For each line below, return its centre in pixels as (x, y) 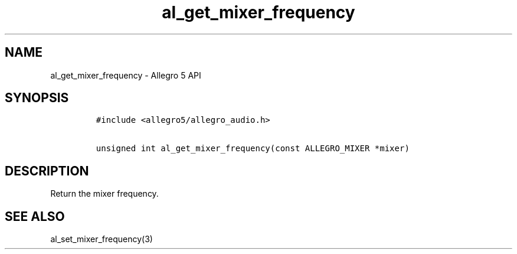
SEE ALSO (35, 216)
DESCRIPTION (47, 171)
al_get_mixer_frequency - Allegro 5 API (126, 75)
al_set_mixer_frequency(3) (102, 239)
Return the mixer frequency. (104, 194)
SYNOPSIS (37, 98)
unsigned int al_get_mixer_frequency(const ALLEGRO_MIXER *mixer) (253, 149)
